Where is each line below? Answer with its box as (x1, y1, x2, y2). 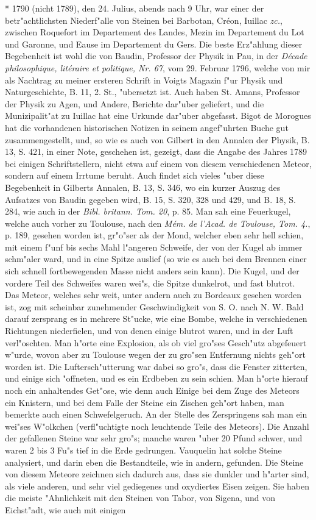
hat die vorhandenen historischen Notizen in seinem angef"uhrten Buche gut (5, 121, 289, 134)
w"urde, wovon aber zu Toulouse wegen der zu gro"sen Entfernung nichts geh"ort (5, 348, 306, 361)
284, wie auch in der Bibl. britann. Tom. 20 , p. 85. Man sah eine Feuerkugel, (5, 205, 291, 218)
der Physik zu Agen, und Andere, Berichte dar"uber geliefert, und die (5, 97, 264, 110)
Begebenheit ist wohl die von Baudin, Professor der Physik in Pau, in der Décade (5, 49, 307, 62)
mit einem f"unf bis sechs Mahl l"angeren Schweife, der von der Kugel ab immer (5, 240, 303, 253)
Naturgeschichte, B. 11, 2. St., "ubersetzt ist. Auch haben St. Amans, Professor (5, 85, 300, 98)
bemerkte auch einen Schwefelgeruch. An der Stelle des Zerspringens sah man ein (5, 408, 307, 421)
